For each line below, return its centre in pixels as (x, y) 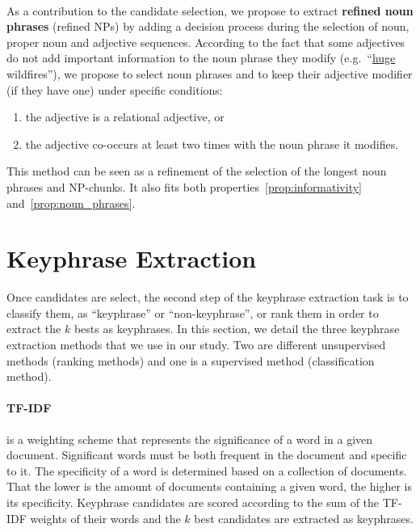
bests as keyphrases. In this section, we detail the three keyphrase (237, 329)
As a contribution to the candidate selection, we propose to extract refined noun (210, 10)
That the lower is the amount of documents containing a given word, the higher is (209, 486)
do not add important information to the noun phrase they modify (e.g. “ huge (201, 58)
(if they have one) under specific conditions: (115, 89)
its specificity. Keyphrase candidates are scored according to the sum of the (193, 502)
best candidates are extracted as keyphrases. (304, 518)
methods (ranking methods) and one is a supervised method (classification (191, 360)
